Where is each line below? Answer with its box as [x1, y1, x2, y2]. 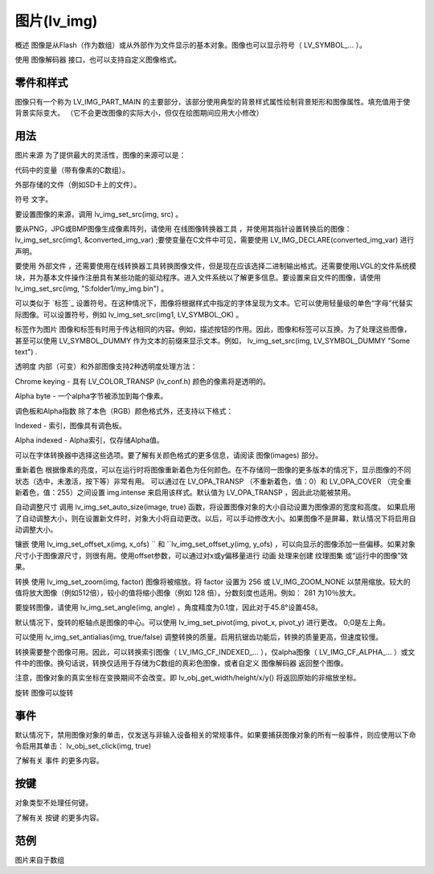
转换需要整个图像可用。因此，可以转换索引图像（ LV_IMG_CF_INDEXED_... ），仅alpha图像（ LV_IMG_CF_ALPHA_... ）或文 [14, 647, 416, 656]
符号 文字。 [14, 194, 52, 204]
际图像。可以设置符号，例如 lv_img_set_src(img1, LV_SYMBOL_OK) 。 [14, 309, 244, 319]
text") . [14, 347, 38, 357]
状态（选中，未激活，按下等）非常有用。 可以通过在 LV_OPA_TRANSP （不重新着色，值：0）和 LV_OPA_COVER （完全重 [14, 476, 411, 486]
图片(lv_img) [14, 12, 98, 30]
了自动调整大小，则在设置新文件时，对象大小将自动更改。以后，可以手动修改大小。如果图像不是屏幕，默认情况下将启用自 [14, 513, 416, 523]
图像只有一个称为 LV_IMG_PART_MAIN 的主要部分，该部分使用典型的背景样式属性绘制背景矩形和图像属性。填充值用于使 [14, 96, 411, 106]
